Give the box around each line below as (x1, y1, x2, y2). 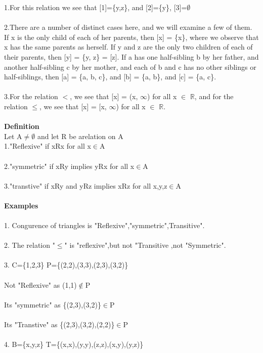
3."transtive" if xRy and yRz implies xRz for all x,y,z (4, 180, 167, 191)
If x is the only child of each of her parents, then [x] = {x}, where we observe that (4, 31, 259, 42)
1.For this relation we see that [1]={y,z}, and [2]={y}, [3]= (4, 2, 187, 12)
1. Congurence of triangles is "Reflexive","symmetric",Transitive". (4, 220, 205, 231)
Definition (4, 121, 39, 131)
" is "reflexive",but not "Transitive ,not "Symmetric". (64, 240, 226, 250)
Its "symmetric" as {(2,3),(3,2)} (4, 299, 101, 310)
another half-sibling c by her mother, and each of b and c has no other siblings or (4, 61, 256, 72)
